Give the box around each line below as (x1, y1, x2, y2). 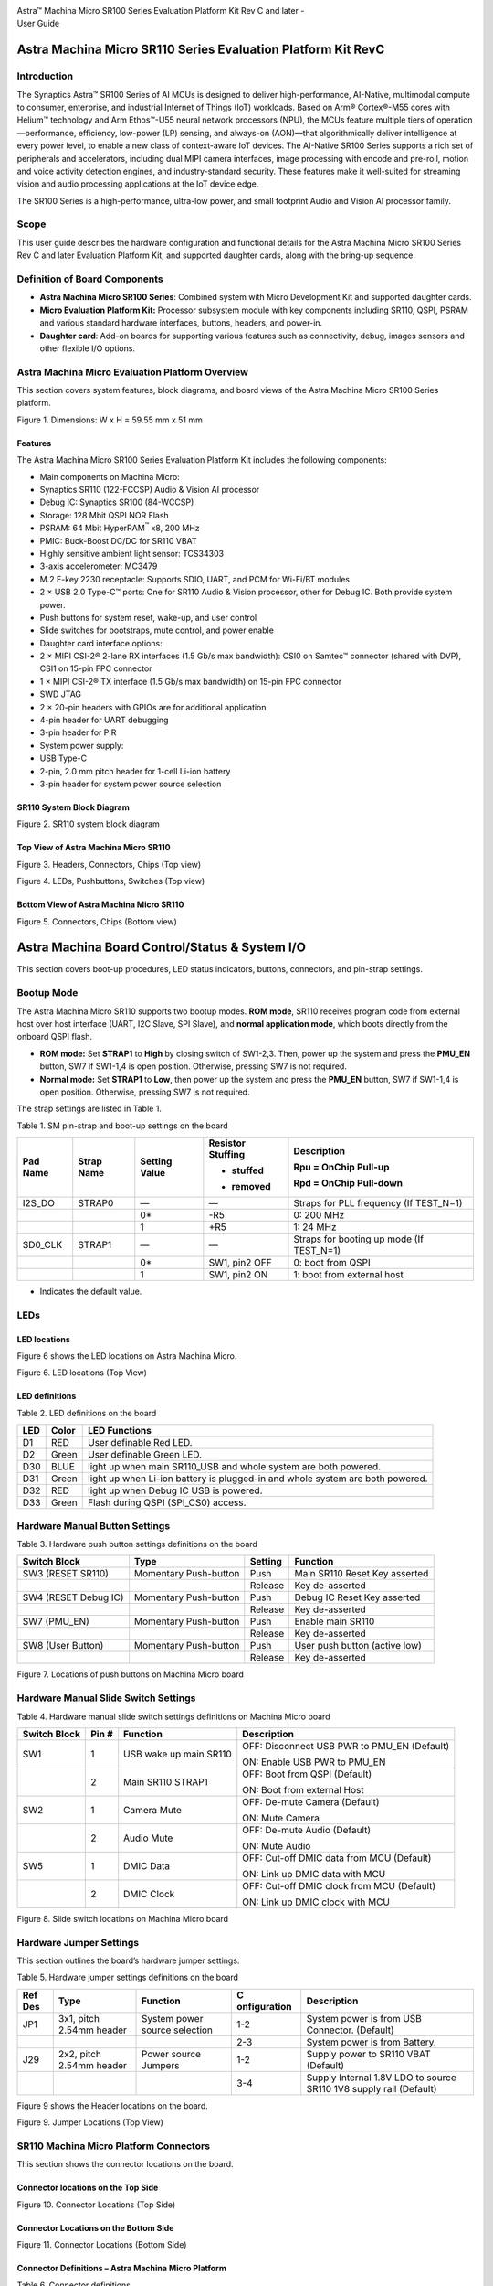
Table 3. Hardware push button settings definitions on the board (16, 1538, 257, 1549)
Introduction (16, 69, 73, 82)
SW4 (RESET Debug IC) (22, 1591, 124, 1604)
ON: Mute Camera (242, 1811, 320, 1824)
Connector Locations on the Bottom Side (16, 2222, 174, 2233)
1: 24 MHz (293, 1221, 337, 1234)
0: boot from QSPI (293, 1256, 372, 1269)
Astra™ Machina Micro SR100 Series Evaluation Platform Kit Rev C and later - (16, 5, 305, 16)
